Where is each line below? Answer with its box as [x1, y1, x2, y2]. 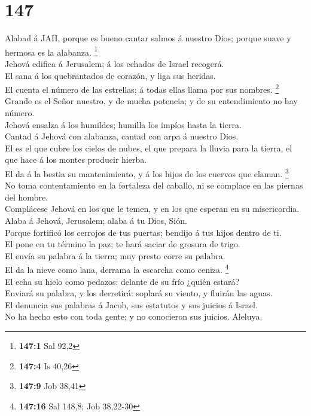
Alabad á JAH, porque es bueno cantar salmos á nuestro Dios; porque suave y [5, 32, 291, 44]
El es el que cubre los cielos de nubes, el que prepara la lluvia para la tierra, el [5, 141, 292, 154]
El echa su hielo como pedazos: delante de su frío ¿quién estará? [5, 275, 240, 287]
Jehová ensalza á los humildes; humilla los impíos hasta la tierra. [5, 118, 242, 130]
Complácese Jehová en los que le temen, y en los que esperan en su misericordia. [5, 202, 300, 215]
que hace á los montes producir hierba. [5, 153, 147, 166]
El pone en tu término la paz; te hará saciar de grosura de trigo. [5, 238, 240, 250]
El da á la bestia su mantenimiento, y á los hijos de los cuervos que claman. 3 [5, 165, 289, 180]
